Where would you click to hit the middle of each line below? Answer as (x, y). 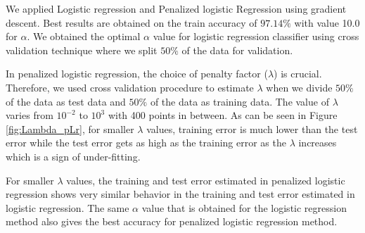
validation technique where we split (82, 50)
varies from (30, 115)
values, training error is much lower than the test (252, 128)
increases (318, 143)
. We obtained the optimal (84, 36)
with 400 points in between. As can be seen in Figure (223, 115)
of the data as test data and (66, 101)
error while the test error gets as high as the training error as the (146, 143)
